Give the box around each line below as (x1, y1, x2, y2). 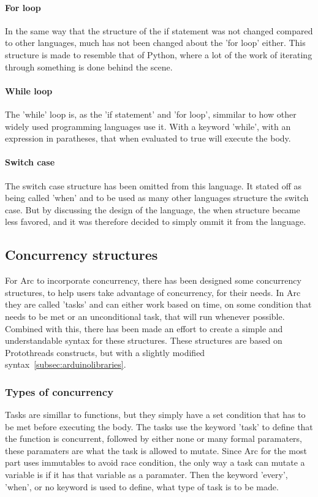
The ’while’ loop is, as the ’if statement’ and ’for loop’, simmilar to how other (5, 107, 297, 120)
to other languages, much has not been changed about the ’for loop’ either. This (5, 36, 306, 49)
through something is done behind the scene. (5, 60, 173, 73)
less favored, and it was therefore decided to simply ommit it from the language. (5, 215, 306, 228)
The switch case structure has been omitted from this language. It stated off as (5, 179, 301, 192)
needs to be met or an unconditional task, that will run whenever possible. (5, 309, 285, 322)
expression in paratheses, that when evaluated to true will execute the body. (5, 132, 291, 145)
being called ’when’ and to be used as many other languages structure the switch (5, 191, 309, 204)
